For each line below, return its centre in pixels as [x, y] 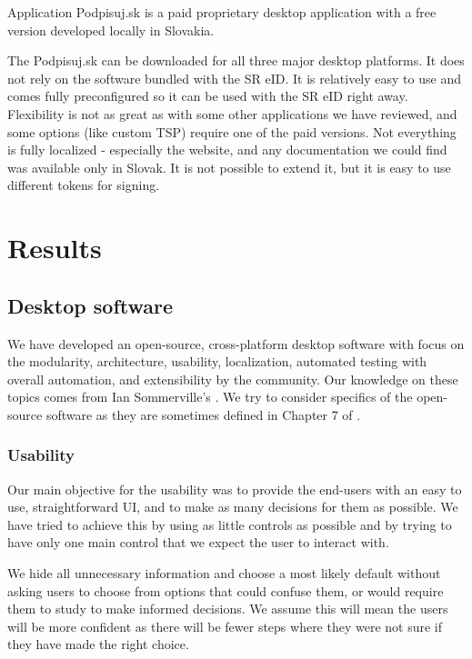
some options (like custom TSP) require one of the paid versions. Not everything [232, 131]
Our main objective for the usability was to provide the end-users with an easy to [235, 489]
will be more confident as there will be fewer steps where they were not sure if [225, 626]
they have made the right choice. [98, 644]
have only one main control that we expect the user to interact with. [198, 542]
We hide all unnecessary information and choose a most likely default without [224, 573]
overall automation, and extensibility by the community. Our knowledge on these [233, 379]
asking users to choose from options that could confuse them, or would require [226, 590]
